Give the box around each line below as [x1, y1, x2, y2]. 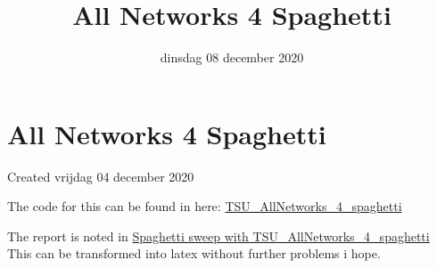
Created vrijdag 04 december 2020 [7, 166, 194, 185]
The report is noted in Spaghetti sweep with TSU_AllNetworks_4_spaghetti [7, 226, 430, 245]
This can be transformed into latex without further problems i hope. [7, 244, 381, 263]
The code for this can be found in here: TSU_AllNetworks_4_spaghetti [7, 197, 402, 215]
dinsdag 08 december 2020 [160, 48, 304, 67]
